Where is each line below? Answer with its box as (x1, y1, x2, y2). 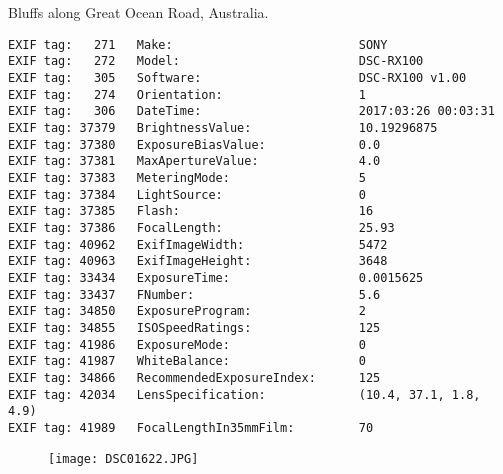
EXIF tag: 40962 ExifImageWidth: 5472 (8, 237, 388, 252)
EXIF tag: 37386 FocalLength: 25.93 (8, 221, 395, 235)
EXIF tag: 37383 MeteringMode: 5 (8, 171, 366, 186)
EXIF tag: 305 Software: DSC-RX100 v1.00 (8, 71, 467, 86)
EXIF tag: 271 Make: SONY (8, 37, 388, 52)
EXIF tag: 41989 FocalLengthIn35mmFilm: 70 (8, 420, 374, 435)
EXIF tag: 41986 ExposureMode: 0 (8, 337, 366, 352)
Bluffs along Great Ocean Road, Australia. (8, 2, 269, 23)
